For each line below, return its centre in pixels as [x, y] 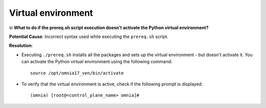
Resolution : [21, 46]
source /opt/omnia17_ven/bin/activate [77, 73]
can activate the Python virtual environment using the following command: [97, 62]
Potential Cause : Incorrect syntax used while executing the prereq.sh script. [89, 36]
